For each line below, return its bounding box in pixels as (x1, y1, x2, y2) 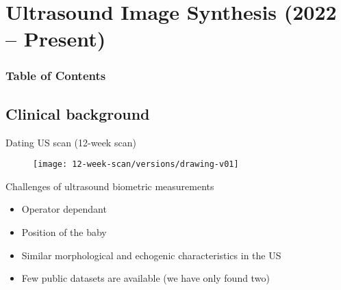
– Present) (5, 25, 106, 53)
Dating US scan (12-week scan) (5, 135, 136, 149)
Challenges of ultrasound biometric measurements (5, 179, 214, 193)
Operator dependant (21, 202, 107, 216)
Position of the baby (21, 225, 107, 239)
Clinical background (5, 103, 150, 124)
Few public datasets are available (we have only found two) (21, 271, 270, 285)
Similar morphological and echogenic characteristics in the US (21, 248, 281, 262)
